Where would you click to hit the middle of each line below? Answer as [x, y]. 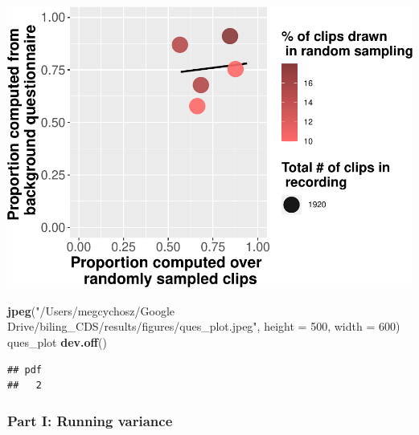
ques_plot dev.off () [57, 341]
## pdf [25, 370]
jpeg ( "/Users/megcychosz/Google [91, 310]
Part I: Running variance [90, 420]
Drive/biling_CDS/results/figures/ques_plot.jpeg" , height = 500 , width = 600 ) [204, 326]
